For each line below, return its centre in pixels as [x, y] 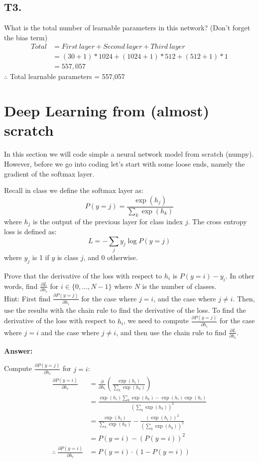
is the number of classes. [179, 286]
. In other [240, 275]
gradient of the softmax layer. [49, 173]
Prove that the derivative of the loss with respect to [83, 275]
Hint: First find [27, 298]
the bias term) [26, 37]
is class [68, 257]
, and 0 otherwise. [111, 257]
